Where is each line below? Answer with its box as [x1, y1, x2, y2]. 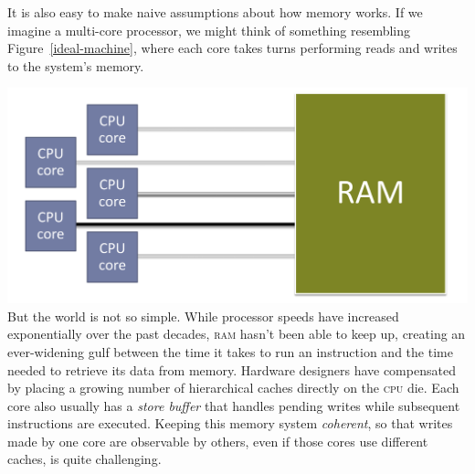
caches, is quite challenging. [7, 449, 162, 469]
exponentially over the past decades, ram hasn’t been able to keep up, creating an [7, 324, 466, 343]
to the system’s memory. [7, 56, 144, 75]
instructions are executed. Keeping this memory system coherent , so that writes [7, 414, 453, 433]
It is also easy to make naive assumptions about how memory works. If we [7, 3, 423, 21]
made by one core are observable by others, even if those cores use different [7, 431, 428, 450]
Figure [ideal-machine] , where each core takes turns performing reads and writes [7, 38, 458, 58]
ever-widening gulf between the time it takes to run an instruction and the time [7, 342, 453, 361]
